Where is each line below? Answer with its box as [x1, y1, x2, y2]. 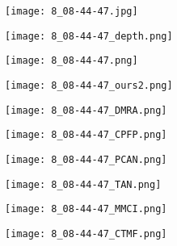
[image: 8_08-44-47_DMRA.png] [5, 104, 167, 116]
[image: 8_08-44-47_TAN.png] [5, 178, 162, 190]
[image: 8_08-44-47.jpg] [5, 6, 138, 17]
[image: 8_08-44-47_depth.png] [5, 30, 173, 42]
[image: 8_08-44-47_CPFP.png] [5, 129, 167, 141]
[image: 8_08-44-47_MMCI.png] [5, 203, 167, 215]
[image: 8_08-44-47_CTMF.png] [5, 227, 167, 240]
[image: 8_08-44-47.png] [5, 55, 138, 67]
